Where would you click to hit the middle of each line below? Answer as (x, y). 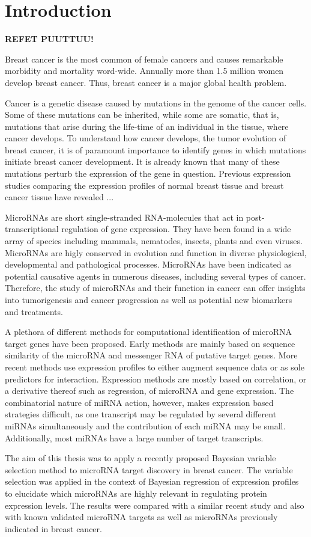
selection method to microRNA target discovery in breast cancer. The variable (149, 469)
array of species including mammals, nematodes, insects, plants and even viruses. (154, 241)
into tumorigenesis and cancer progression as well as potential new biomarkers (149, 299)
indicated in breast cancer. (53, 528)
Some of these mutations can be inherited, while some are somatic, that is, (142, 115)
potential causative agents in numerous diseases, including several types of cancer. (155, 276)
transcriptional (32, 229)
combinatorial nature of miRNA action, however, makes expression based (139, 402)
